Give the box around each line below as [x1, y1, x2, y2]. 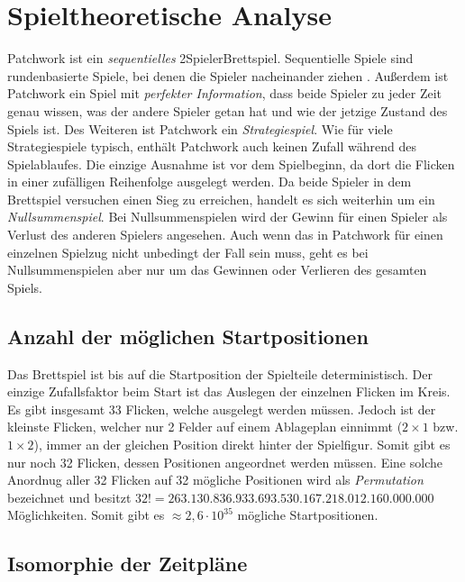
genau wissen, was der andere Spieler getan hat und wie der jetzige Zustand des [7, 101, 448, 120]
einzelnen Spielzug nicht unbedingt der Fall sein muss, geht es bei [7, 242, 369, 261]
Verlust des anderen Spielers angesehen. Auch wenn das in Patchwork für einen [7, 225, 443, 244]
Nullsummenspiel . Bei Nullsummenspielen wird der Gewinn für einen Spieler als [7, 207, 448, 226]
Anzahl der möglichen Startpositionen [7, 322, 369, 350]
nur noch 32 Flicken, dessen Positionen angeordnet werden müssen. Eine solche [7, 452, 442, 471]
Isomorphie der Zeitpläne [7, 550, 248, 577]
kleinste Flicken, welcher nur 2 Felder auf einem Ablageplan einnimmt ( [7, 417, 403, 436]
